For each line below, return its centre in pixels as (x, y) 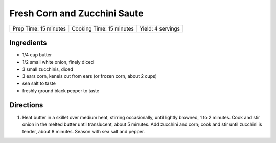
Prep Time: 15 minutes (39, 28)
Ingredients (28, 42)
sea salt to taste (39, 83)
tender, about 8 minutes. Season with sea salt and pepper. (84, 131)
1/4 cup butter (37, 55)
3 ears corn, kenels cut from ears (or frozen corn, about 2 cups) (89, 76)
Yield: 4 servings (160, 28)
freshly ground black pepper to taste (61, 91)
